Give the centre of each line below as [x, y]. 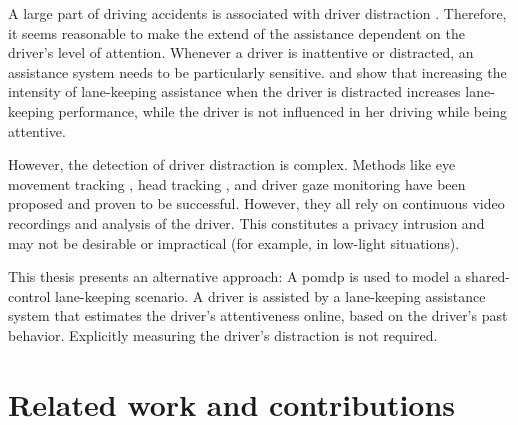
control [29, 295]
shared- [488, 276]
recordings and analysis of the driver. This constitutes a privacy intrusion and [246, 222]
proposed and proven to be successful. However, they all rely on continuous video [256, 203]
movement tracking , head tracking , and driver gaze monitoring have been [237, 183]
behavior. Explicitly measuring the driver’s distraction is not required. [223, 334]
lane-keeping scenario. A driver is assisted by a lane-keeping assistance [270, 295]
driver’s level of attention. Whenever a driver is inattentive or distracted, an [241, 52]
